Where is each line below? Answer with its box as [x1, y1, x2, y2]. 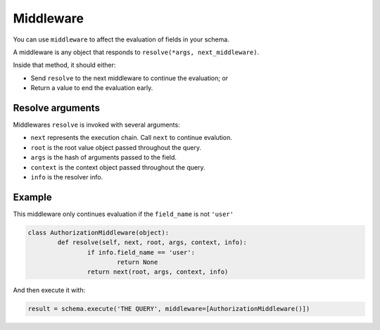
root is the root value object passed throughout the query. [30, 143, 202, 151]
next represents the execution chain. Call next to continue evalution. [30, 134, 232, 142]
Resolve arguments [13, 102, 100, 114]
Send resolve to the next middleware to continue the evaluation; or [30, 74, 229, 82]
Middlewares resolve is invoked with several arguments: [13, 120, 180, 129]
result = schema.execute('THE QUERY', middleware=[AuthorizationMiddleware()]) [27, 305, 310, 313]
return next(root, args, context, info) [87, 268, 229, 276]
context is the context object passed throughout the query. [30, 163, 205, 172]
